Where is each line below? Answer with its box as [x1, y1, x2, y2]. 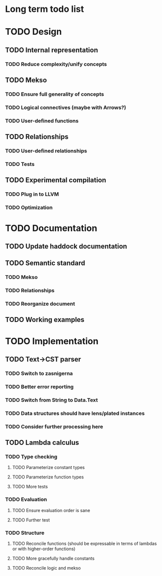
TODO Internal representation [5, 46, 98, 54]
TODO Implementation [5, 335, 99, 347]
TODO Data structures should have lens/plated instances [5, 410, 145, 417]
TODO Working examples [5, 315, 85, 324]
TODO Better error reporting [5, 383, 74, 390]
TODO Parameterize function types [12, 474, 84, 480]
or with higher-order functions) [12, 546, 76, 552]
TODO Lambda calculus [5, 438, 80, 447]
